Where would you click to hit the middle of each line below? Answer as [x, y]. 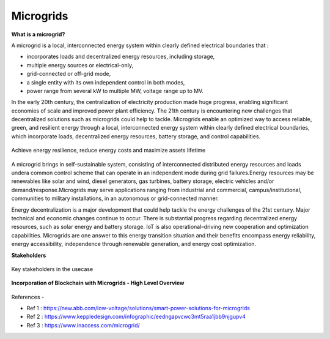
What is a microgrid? [38, 34]
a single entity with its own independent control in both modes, [106, 82]
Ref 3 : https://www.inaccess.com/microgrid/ [83, 325]
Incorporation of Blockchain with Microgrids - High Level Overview [98, 283]
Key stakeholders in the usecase [52, 269]
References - [28, 297]
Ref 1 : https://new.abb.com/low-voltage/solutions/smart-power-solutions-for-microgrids [138, 308]
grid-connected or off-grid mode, [69, 74]
